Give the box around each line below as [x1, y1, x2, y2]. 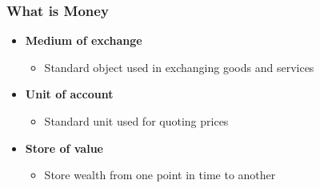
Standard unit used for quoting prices [44, 113, 229, 129]
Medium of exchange [25, 32, 142, 49]
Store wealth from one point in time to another [44, 166, 276, 183]
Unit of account [25, 86, 114, 102]
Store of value [25, 139, 103, 156]
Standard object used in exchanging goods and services [44, 58, 314, 75]
